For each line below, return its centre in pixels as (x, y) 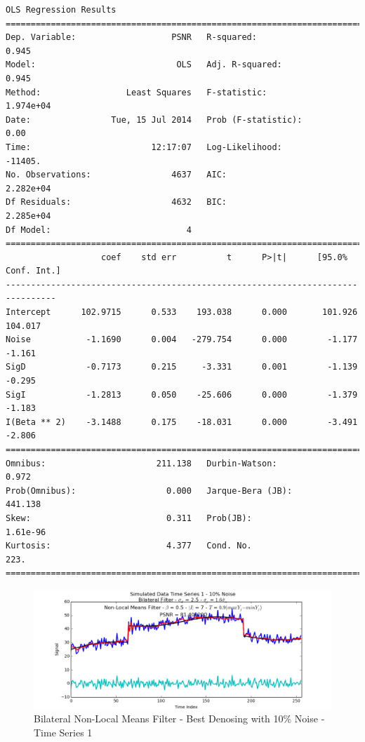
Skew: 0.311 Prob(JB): (129, 518)
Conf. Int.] (33, 271)
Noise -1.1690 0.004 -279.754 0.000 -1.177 (182, 340)
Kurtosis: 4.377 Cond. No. (129, 546)
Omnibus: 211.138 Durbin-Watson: (141, 463)
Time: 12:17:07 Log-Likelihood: (144, 147)
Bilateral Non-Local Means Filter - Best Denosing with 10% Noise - (179, 719)
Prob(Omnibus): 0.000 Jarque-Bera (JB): (149, 491)
